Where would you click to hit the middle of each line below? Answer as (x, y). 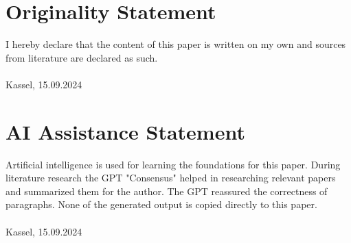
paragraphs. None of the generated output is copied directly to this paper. (161, 204)
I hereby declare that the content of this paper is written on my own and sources (176, 44)
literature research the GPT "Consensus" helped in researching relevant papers (171, 178)
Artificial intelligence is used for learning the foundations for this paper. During (173, 164)
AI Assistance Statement (125, 131)
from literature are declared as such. (82, 57)
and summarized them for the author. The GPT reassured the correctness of (167, 191)
